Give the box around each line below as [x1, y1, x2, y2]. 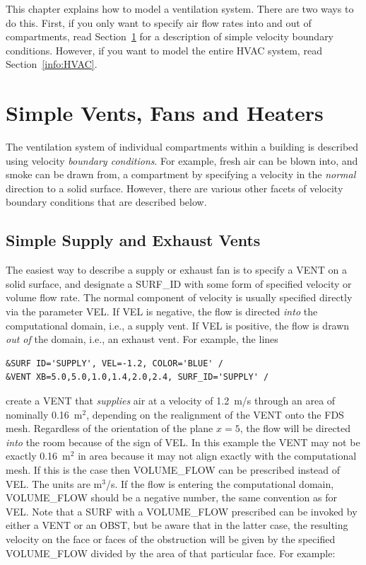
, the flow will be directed [240, 421, 351, 436]
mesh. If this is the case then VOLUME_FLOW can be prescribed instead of [6, 462, 341, 477]
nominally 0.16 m [6, 407, 83, 421]
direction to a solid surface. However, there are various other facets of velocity [6, 180, 343, 195]
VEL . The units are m [6, 476, 102, 491]
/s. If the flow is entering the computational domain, [105, 476, 334, 491]
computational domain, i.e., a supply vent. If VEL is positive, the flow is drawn [6, 318, 350, 332]
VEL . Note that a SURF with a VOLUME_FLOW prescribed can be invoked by [6, 503, 358, 518]
